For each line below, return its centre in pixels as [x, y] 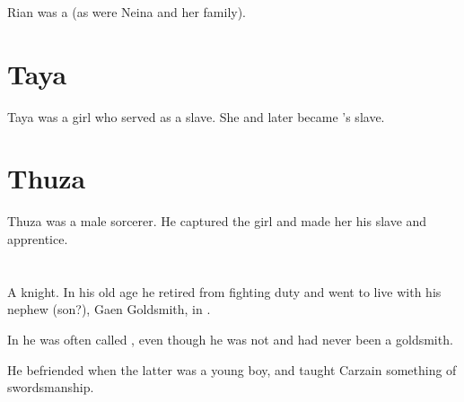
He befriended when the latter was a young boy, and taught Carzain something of [232, 369]
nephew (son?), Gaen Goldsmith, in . [109, 309]
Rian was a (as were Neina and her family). [127, 11]
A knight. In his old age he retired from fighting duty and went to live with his [224, 291]
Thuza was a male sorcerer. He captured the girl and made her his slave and [217, 221]
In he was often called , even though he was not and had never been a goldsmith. [230, 339]
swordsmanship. [51, 387]
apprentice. [38, 238]
